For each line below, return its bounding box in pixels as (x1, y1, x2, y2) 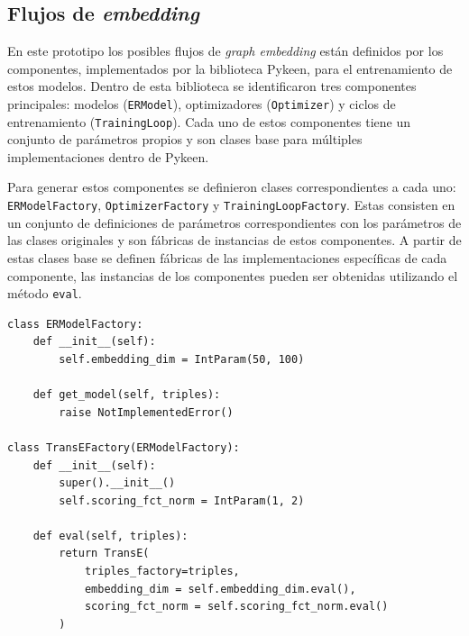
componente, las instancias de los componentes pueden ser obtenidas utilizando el (7, 266, 458, 285)
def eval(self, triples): (32, 529, 189, 542)
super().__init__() (59, 477, 176, 490)
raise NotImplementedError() (59, 405, 234, 419)
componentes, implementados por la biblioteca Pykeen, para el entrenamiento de (7, 59, 453, 77)
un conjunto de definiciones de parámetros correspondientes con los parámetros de (7, 213, 462, 232)
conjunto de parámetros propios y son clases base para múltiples (7, 130, 363, 149)
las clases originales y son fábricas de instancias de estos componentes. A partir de (7, 231, 462, 250)
